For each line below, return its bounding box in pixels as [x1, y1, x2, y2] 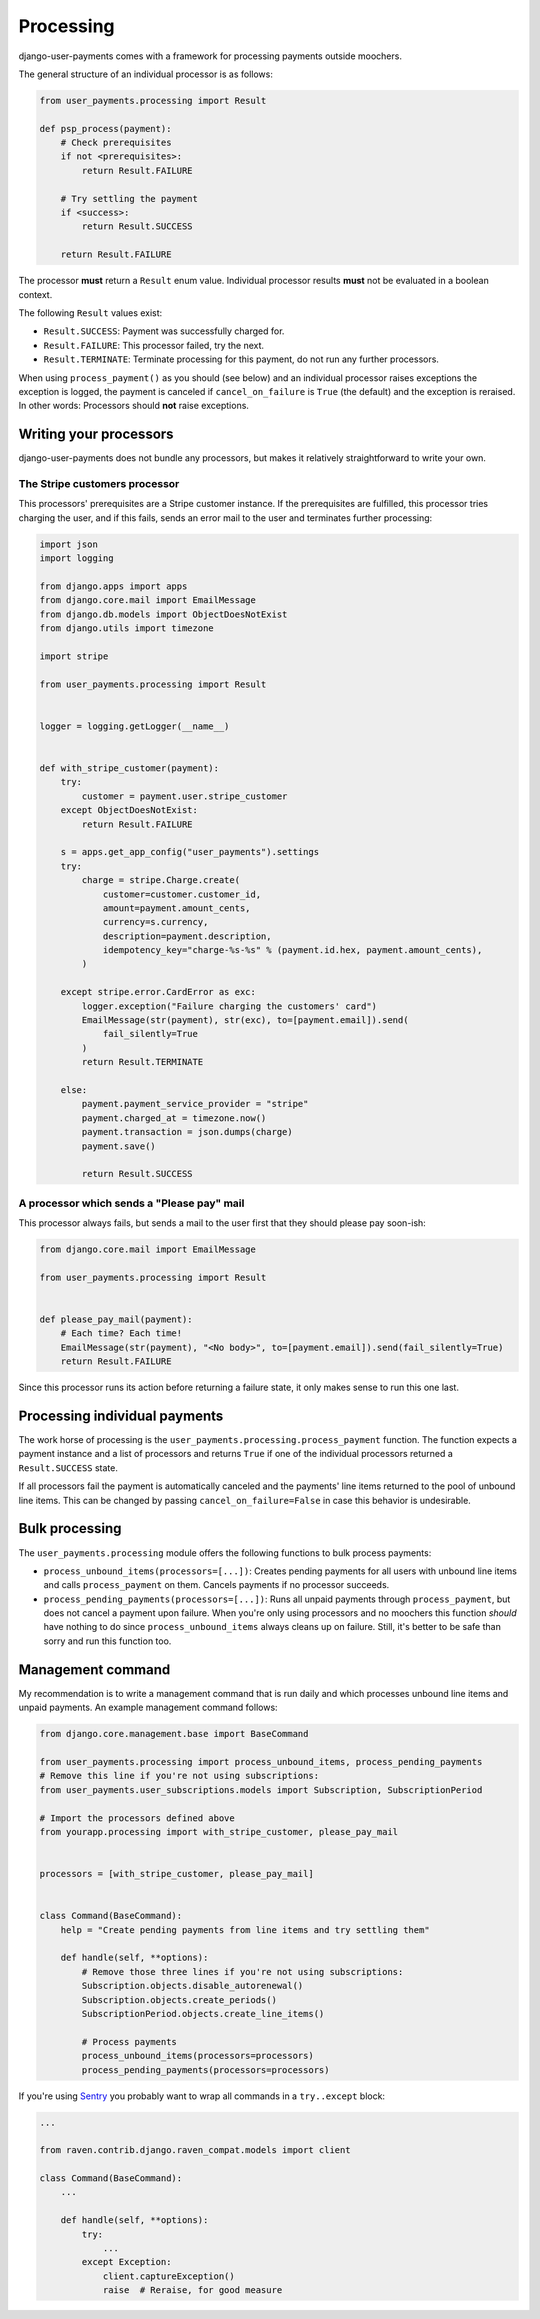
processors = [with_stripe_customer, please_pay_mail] [39, 1868, 314, 1880]
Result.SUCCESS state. [18, 1461, 119, 1474]
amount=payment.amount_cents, [102, 902, 251, 914]
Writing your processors [18, 426, 174, 443]
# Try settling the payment [60, 193, 199, 204]
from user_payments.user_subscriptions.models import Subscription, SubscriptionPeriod [39, 1784, 483, 1795]
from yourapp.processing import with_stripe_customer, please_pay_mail [39, 1826, 399, 1837]
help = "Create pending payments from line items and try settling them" [60, 1924, 430, 1935]
